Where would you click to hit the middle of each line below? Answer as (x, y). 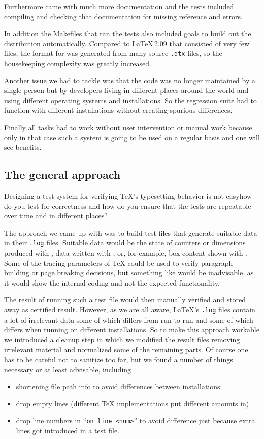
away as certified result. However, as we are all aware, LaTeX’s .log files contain (130, 309)
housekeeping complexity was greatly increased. (78, 63)
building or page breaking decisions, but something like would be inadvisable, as (129, 273)
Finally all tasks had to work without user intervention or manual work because (128, 127)
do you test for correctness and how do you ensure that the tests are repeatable (128, 206)
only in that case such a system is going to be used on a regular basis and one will (132, 137)
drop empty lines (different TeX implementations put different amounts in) (133, 403)
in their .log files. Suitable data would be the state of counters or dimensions (125, 243)
